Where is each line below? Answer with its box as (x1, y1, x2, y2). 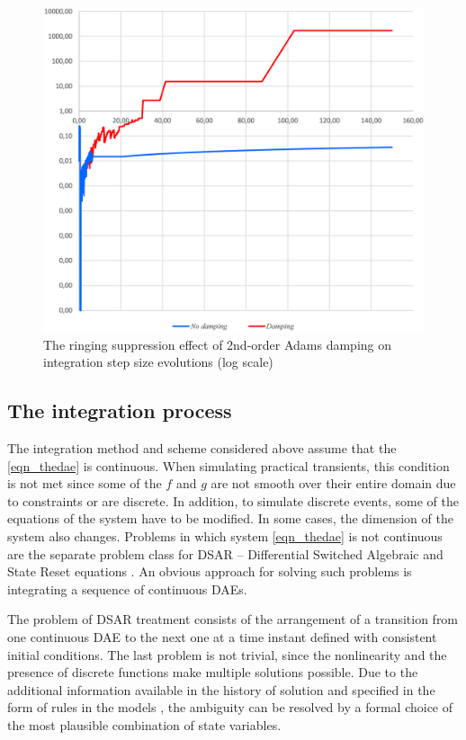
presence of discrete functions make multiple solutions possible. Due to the (7, 663, 418, 682)
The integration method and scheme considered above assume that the (7, 439, 397, 458)
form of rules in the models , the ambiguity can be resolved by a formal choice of (7, 698, 453, 717)
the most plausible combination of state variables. (7, 715, 282, 734)
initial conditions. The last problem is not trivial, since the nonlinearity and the (7, 645, 447, 664)
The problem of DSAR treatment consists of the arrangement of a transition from (7, 610, 459, 629)
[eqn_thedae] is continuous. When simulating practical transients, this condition (7, 456, 450, 475)
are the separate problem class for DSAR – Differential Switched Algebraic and (7, 544, 444, 563)
